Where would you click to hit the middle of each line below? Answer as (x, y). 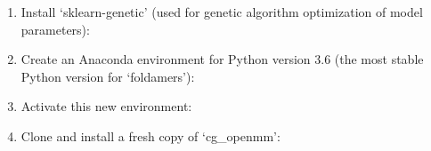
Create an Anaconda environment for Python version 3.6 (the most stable (222, 59)
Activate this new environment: (106, 106)
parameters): (55, 29)
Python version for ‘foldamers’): (108, 76)
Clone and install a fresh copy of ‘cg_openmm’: (150, 135)
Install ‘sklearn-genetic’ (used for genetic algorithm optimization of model (222, 12)
